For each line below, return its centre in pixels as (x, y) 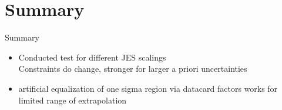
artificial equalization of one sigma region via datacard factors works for (148, 88)
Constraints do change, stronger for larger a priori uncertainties (133, 69)
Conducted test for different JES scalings (92, 57)
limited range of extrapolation (73, 100)
